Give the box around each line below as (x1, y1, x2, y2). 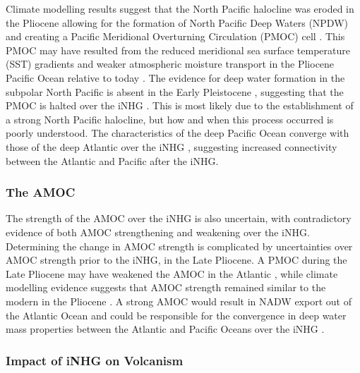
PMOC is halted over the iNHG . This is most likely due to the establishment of (6, 98, 354, 113)
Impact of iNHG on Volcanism (6, 351, 184, 369)
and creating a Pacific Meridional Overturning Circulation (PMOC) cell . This (6, 29, 345, 44)
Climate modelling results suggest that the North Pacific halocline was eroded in (6, 1, 354, 16)
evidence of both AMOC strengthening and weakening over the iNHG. (6, 224, 310, 239)
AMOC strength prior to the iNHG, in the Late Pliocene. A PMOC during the (6, 252, 347, 267)
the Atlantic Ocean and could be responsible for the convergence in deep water (6, 307, 347, 322)
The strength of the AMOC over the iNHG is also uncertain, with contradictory (6, 211, 352, 226)
